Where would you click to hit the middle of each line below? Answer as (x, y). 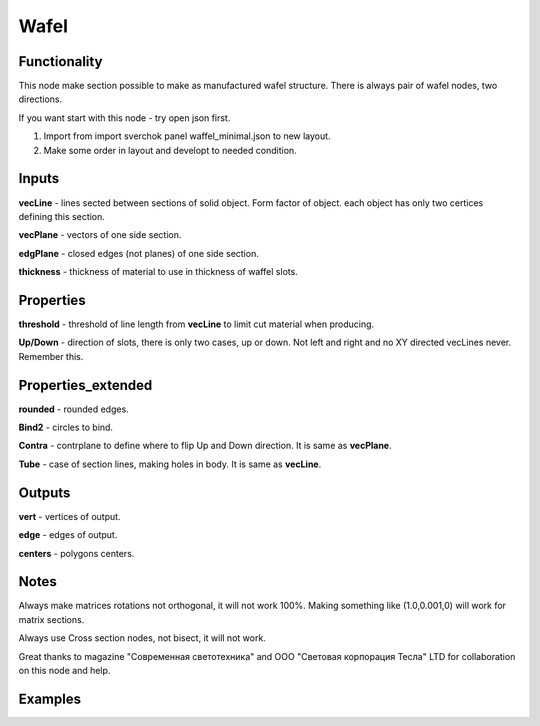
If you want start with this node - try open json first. (124, 117)
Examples (50, 698)
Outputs (44, 492)
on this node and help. (64, 671)
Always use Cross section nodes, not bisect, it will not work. (142, 638)
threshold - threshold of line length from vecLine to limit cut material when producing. (196, 324)
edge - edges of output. (68, 535)
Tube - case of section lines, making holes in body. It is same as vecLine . (170, 464)
